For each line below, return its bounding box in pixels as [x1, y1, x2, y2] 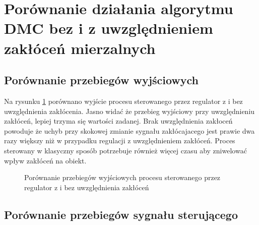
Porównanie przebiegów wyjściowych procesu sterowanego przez [24, 172, 221, 183]
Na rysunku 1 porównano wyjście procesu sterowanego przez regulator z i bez [4, 95, 243, 106]
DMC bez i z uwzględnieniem [4, 18, 213, 38]
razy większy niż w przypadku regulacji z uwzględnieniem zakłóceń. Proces [4, 135, 235, 146]
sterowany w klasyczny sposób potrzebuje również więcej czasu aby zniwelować [4, 145, 247, 155]
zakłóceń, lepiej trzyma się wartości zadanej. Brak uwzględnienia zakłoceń [4, 116, 233, 126]
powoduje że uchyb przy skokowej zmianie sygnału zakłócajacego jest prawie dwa [4, 125, 255, 136]
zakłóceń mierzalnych [4, 37, 156, 58]
